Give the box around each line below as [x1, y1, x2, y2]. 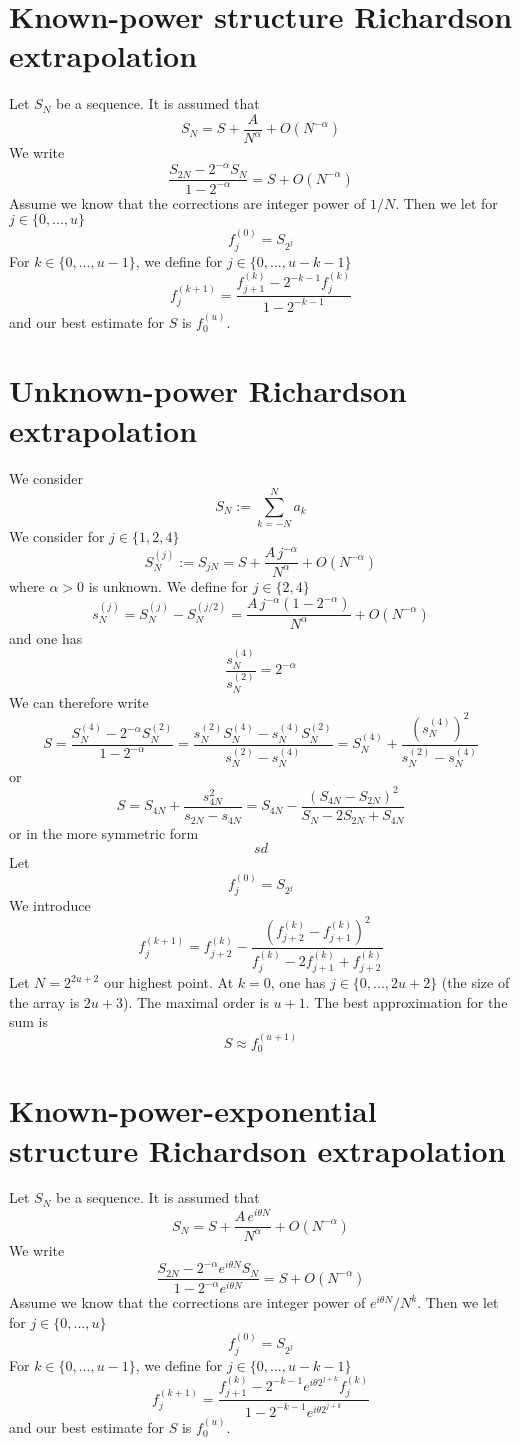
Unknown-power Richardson [9, 370, 407, 411]
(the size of [441, 972, 510, 993]
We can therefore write [9, 691, 149, 712]
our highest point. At [103, 972, 234, 993]
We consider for [9, 526, 105, 547]
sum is [9, 1011, 49, 1032]
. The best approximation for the [305, 991, 508, 1012]
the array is [9, 991, 80, 1012]
